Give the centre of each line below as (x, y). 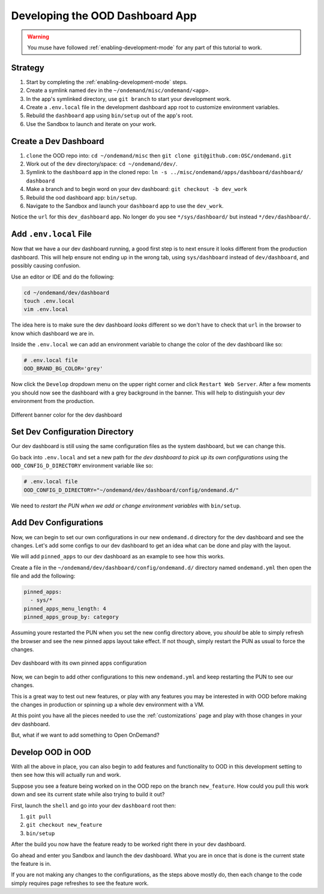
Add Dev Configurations (57, 523)
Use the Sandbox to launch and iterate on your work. (91, 124)
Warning (38, 37)
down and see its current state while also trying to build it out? (88, 794)
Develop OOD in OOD (51, 752)
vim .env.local (46, 310)
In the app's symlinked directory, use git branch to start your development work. (128, 98)
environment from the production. (53, 401)
